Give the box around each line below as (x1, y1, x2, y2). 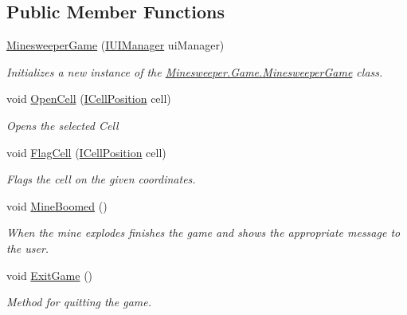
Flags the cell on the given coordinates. (6, 171, 196, 187)
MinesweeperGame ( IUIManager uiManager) (6, 37, 225, 53)
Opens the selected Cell (6, 116, 119, 133)
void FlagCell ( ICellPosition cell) (6, 144, 166, 160)
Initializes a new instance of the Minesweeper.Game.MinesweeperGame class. (6, 63, 383, 80)
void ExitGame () (6, 266, 93, 283)
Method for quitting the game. (6, 293, 151, 310)
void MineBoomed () (6, 197, 108, 214)
